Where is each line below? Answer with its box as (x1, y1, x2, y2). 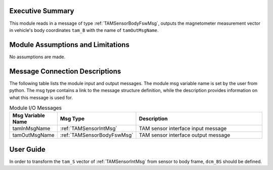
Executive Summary (9, 7, 74, 15)
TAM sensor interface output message (139, 132, 231, 139)
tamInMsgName (12, 125, 51, 132)
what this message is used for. (9, 94, 73, 101)
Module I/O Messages (9, 104, 62, 111)
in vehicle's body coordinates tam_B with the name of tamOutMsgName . (9, 27, 159, 33)
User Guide (9, 145, 45, 154)
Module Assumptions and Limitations (9, 40, 130, 49)
